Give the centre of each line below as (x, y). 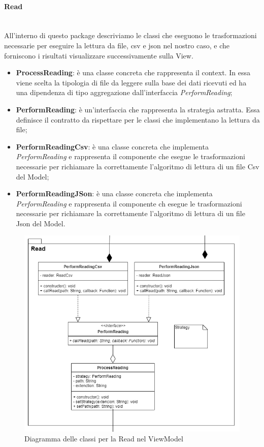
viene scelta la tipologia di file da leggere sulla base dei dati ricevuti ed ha (131, 82)
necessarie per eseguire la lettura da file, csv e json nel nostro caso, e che (117, 45)
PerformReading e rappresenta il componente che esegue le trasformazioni (130, 156)
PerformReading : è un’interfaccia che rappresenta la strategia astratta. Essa (138, 109)
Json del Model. (41, 223)
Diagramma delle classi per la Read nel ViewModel (104, 439)
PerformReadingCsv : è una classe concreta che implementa (112, 146)
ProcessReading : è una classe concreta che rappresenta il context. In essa (133, 72)
